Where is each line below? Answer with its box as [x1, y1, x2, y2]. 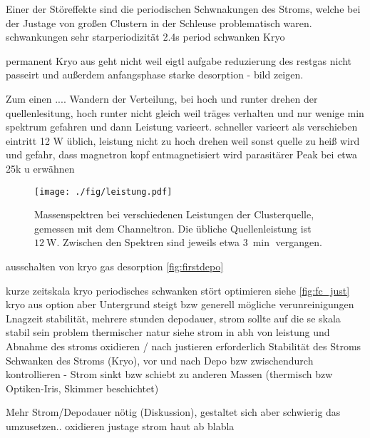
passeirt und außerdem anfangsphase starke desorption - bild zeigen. [6, 67, 304, 82]
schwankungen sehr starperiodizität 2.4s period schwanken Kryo [6, 29, 285, 44]
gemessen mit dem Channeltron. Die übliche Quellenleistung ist [34, 220, 312, 235]
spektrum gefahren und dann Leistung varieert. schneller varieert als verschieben [6, 119, 358, 134]
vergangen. [275, 235, 322, 250]
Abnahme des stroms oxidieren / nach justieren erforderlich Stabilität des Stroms [6, 338, 361, 353]
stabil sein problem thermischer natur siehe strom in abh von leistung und [6, 325, 330, 340]
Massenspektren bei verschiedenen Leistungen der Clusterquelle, [34, 207, 314, 222]
